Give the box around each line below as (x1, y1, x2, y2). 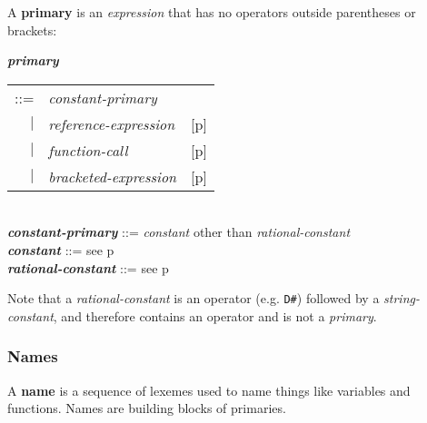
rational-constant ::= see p (7, 258, 169, 277)
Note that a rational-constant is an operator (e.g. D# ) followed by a (7, 289, 380, 308)
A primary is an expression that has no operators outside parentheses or (7, 3, 416, 21)
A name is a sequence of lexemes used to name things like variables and (7, 380, 411, 399)
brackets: (7, 20, 57, 39)
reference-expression (48, 113, 175, 134)
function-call (48, 139, 128, 161)
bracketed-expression (48, 165, 177, 187)
